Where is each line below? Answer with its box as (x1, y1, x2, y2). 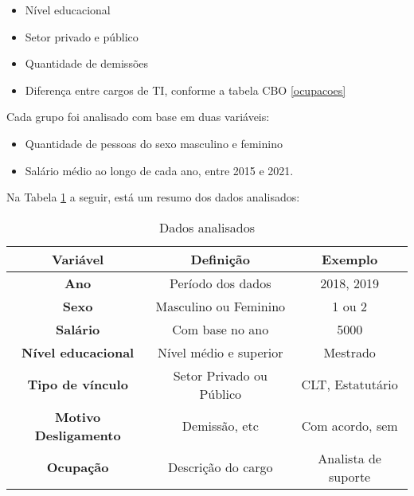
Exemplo (322, 249, 378, 268)
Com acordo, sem (301, 416, 398, 435)
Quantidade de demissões (25, 55, 149, 72)
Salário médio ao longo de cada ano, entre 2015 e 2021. (25, 162, 294, 178)
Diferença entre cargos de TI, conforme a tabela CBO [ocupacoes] (25, 81, 346, 98)
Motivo (54, 407, 101, 426)
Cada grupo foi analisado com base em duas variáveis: (6, 108, 270, 125)
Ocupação (46, 458, 109, 477)
